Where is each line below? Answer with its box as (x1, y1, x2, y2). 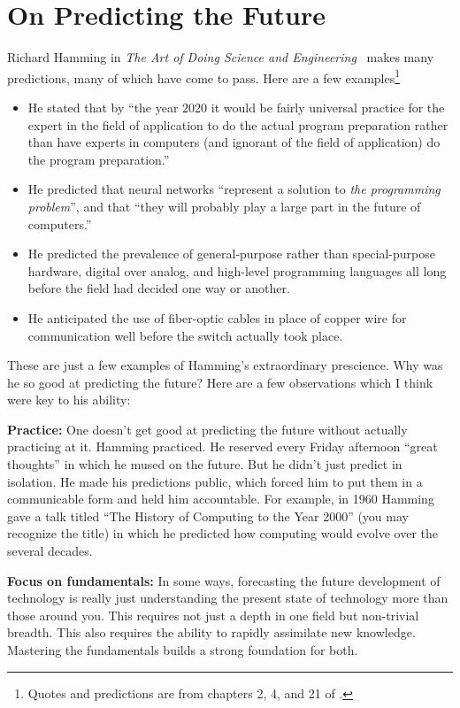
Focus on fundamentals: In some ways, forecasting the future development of (7, 571, 441, 589)
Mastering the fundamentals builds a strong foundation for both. (7, 641, 358, 658)
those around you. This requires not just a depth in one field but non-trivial (7, 605, 419, 624)
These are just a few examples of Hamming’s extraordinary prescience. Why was (7, 356, 443, 374)
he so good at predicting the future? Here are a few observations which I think (7, 373, 433, 391)
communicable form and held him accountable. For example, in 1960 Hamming (7, 489, 434, 508)
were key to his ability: (7, 390, 131, 409)
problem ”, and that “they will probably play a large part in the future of (27, 196, 421, 215)
